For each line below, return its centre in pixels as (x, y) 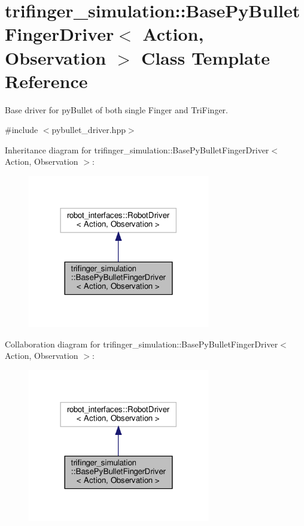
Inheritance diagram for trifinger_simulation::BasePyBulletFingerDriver (137, 149)
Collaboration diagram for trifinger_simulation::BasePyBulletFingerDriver (142, 344)
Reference (46, 81)
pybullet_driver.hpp (89, 130)
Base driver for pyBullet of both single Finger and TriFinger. (116, 109)
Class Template (205, 57)
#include (22, 130)
